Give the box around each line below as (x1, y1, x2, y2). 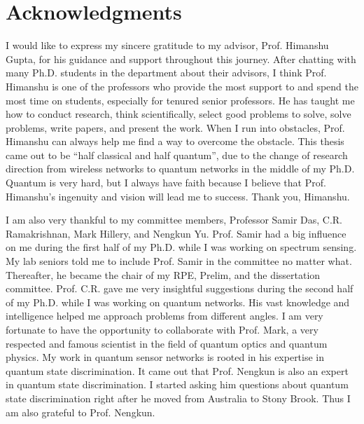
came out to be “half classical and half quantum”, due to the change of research (6, 147, 348, 162)
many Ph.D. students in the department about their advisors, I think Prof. (6, 65, 327, 80)
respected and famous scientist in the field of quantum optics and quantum (6, 336, 328, 350)
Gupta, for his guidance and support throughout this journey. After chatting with (6, 51, 356, 66)
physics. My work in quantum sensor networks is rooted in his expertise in (6, 350, 325, 364)
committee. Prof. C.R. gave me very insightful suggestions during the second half (6, 281, 353, 296)
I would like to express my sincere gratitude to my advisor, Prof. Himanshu (6, 38, 329, 53)
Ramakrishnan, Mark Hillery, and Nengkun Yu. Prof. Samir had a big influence (6, 226, 346, 240)
